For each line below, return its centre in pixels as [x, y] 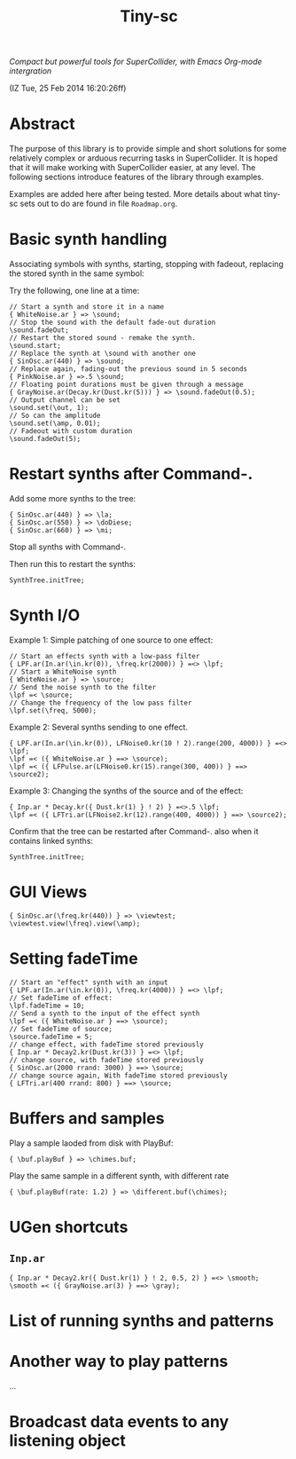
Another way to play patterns [119, 1362]
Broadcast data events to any [119, 1422]
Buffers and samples [87, 1118]
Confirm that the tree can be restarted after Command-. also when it [134, 831]
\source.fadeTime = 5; [51, 1037]
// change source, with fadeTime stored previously [106, 1060]
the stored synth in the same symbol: [77, 273]
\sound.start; [35, 346]
